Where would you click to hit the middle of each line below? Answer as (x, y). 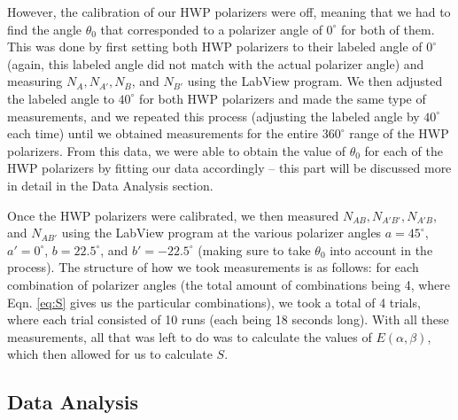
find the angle (45, 29)
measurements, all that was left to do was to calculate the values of (190, 336)
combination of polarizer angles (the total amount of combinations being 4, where (229, 284)
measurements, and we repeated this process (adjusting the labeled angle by (213, 116)
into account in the (381, 249)
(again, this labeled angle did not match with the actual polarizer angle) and (216, 63)
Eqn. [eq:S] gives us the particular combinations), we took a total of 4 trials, (214, 302)
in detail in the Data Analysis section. (110, 185)
